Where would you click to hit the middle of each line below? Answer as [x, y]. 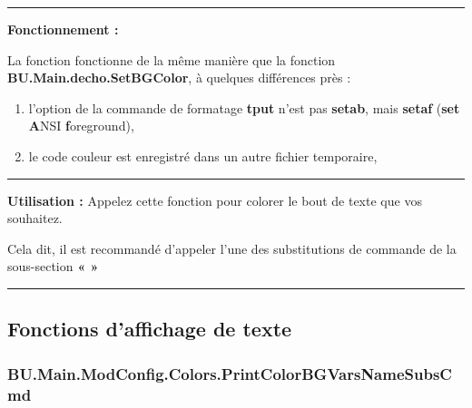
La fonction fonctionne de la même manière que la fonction [172, 59]
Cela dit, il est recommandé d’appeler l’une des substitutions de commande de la [232, 248]
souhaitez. [35, 218]
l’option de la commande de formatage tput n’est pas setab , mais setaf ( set [244, 107]
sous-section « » [53, 266]
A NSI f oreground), [81, 126]
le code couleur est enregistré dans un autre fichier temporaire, [203, 155]
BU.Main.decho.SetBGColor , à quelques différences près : [179, 78]
